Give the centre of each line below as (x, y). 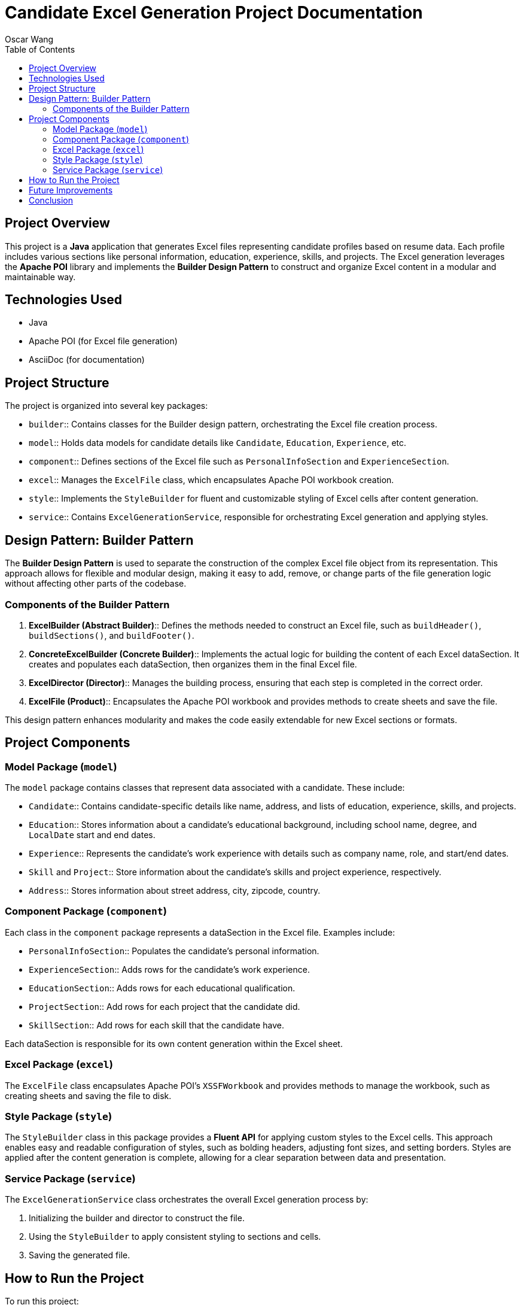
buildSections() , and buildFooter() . (112, 635)
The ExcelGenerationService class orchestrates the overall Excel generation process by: (187, 1200)
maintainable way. (40, 277)
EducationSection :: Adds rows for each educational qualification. (162, 988)
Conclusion (51, 200)
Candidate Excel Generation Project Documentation (214, 13)
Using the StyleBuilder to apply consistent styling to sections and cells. (175, 1237)
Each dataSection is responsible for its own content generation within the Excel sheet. (174, 1043)
